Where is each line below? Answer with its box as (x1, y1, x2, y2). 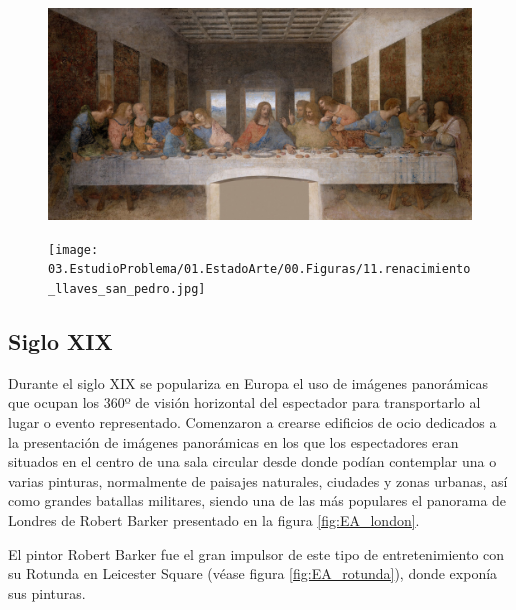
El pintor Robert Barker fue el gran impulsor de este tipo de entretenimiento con (8, 543, 505, 564)
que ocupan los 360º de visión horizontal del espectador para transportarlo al (8, 392, 481, 413)
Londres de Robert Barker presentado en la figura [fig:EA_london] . (8, 509, 420, 530)
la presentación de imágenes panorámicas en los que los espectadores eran (8, 431, 459, 452)
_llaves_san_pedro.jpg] (48, 281, 206, 296)
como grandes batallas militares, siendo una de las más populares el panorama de (8, 490, 507, 511)
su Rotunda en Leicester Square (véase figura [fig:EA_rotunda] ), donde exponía (8, 563, 498, 584)
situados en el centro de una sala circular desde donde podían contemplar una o (8, 451, 497, 472)
